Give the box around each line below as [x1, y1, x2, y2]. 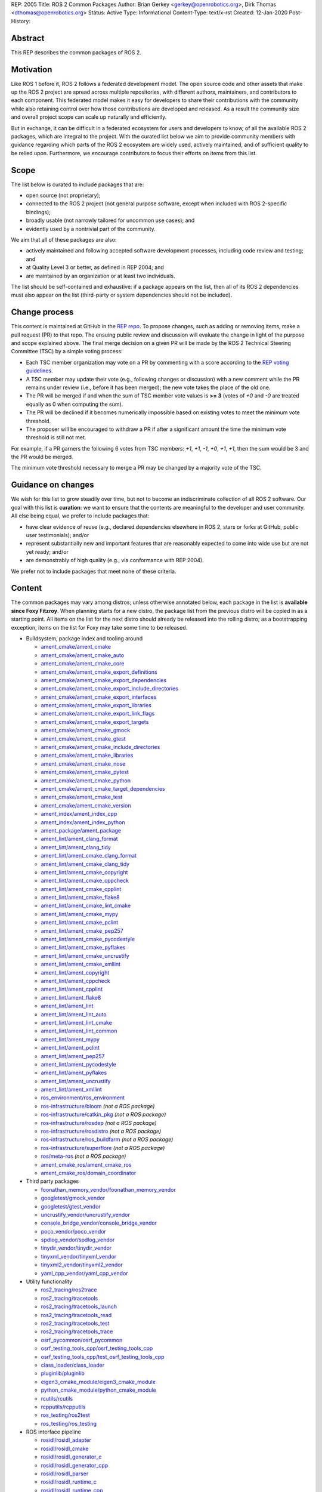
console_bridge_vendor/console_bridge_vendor [41, 1219, 157, 1226]
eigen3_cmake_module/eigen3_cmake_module [41, 1378, 156, 1385]
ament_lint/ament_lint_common [41, 1027, 117, 1035]
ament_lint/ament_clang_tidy [41, 843, 112, 850]
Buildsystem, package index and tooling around [26, 634, 143, 642]
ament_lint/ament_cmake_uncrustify [41, 952, 129, 959]
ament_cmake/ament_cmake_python [41, 776, 131, 784]
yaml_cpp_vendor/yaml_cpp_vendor [41, 1269, 128, 1277]
